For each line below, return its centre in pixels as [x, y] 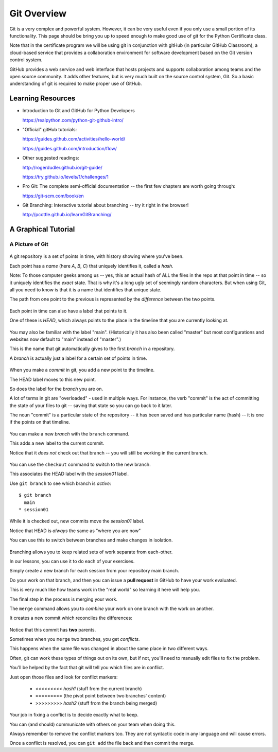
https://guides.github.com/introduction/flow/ [69, 148]
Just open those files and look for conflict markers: [64, 677]
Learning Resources [42, 99]
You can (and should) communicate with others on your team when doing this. [93, 724]
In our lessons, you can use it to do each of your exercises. [72, 561]
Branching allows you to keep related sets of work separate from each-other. [91, 552]
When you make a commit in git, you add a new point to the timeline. [82, 370]
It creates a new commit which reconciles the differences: [71, 618]
